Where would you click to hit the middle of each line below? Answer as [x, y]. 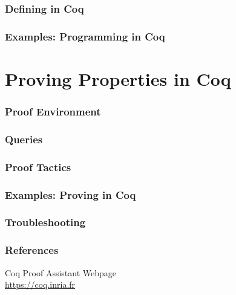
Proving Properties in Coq [118, 78]
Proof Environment [53, 111]
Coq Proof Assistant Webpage [61, 272]
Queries [24, 139]
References [32, 250]
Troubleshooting [45, 222]
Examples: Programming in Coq [85, 36]
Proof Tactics [38, 167]
